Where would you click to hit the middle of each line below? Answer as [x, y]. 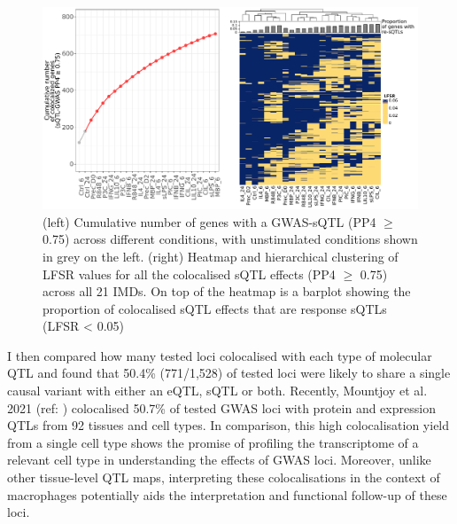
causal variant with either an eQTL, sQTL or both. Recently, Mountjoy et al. [217, 391]
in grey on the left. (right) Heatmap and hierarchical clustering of [221, 256]
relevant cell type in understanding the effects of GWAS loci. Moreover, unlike [219, 460]
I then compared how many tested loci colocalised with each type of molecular [220, 355]
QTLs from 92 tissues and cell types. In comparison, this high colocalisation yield [228, 425]
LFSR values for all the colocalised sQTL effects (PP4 [189, 274]
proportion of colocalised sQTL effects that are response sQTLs [215, 308]
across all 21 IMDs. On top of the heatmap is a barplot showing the [227, 291]
